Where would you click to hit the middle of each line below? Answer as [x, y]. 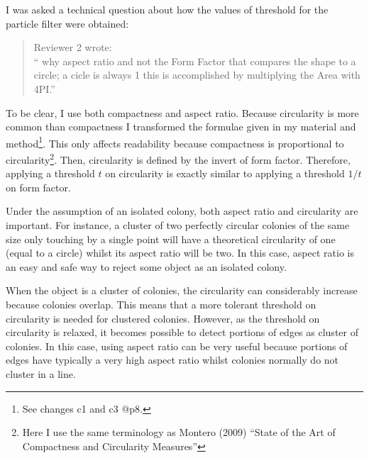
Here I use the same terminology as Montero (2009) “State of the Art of [179, 432]
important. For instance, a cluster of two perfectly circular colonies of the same [178, 225]
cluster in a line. [41, 373]
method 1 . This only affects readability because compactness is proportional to [175, 142]
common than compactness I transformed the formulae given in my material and [181, 127]
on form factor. [38, 187]
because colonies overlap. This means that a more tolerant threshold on [161, 304]
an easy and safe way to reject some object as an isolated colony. [146, 266]
